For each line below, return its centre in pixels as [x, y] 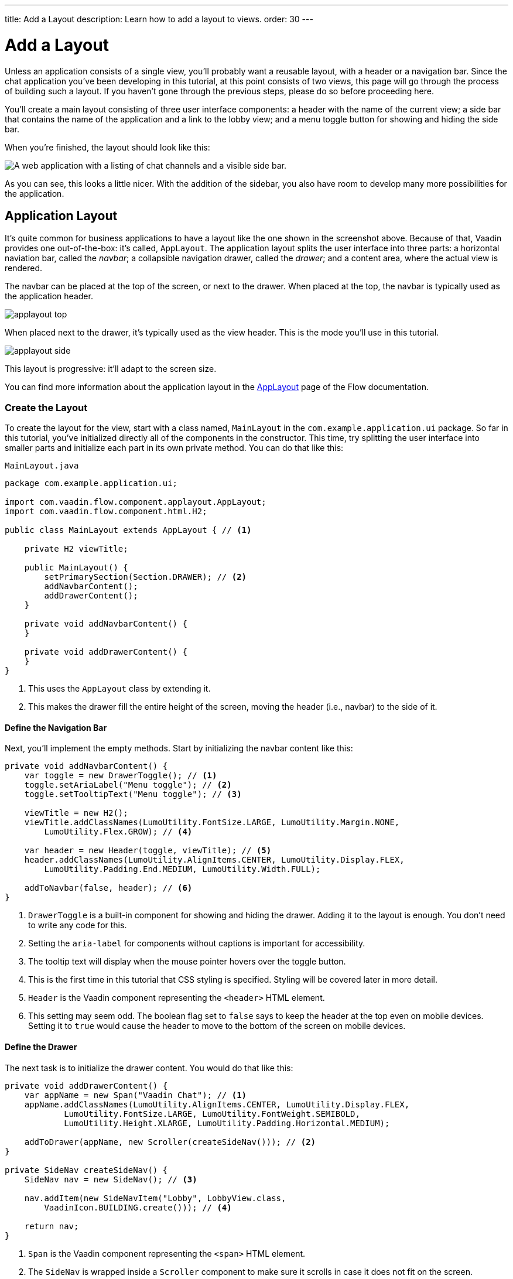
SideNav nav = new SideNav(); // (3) [111, 1179]
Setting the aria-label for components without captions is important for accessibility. [197, 943]
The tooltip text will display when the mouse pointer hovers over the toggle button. [187, 962]
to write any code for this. [78, 925]
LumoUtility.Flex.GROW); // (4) [118, 832]
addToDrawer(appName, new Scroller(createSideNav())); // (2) [170, 1142]
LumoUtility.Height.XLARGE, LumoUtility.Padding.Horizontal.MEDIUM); [227, 1123]
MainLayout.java [42, 466]
